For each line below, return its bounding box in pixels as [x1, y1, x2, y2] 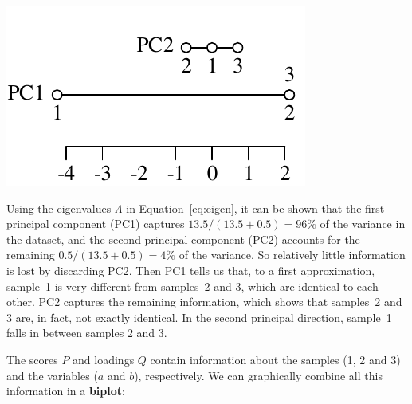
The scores [6, 351, 58, 367]
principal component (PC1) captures [6, 215, 185, 232]
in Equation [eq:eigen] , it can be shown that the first [126, 199, 385, 216]
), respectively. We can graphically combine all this [134, 367, 383, 383]
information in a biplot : [6, 382, 125, 399]
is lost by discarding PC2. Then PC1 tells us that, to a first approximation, [6, 261, 375, 278]
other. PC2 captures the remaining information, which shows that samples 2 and [6, 293, 402, 310]
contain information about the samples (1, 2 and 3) [150, 351, 401, 367]
